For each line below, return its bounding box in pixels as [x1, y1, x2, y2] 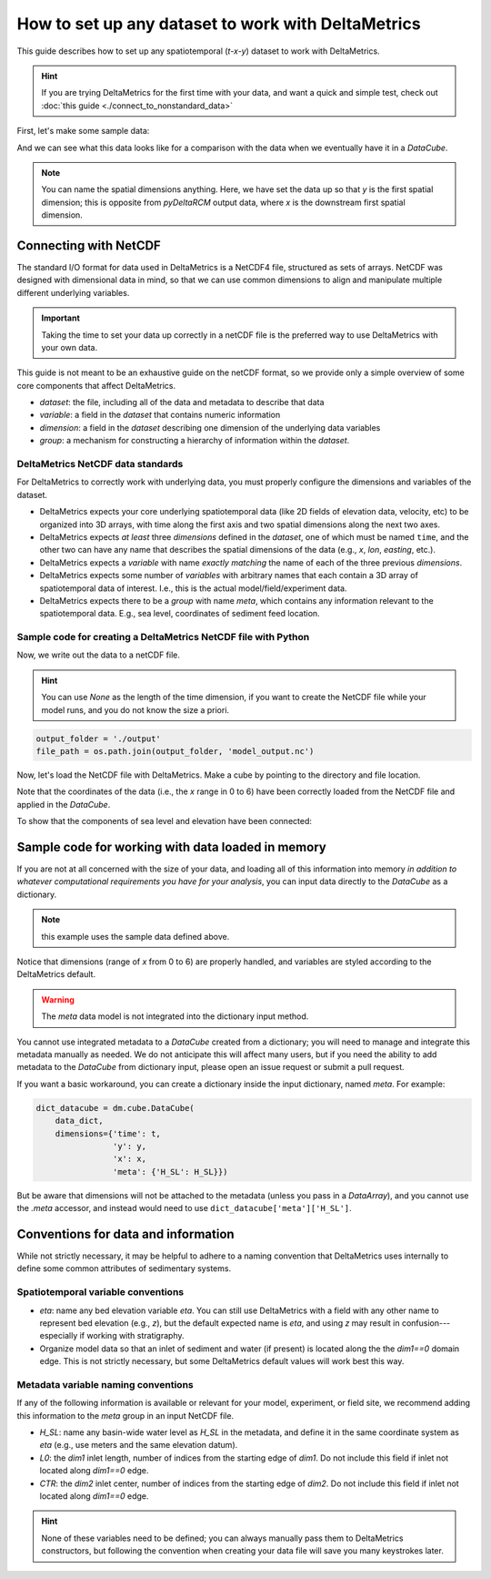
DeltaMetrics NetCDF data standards [16, 458, 184, 471]
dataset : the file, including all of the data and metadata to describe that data [39, 397, 325, 408]
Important [41, 312, 81, 323]
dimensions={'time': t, [55, 1128, 161, 1138]
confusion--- [401, 1317, 451, 1329]
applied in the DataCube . [16, 799, 111, 810]
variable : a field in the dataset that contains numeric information [39, 410, 281, 421]
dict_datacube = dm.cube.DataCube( [35, 1103, 195, 1113]
